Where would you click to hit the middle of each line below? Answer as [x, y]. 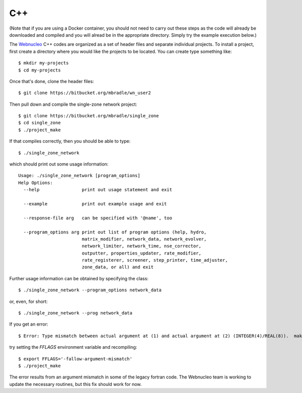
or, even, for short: [28, 301]
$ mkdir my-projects [44, 63]
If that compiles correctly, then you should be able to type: [70, 141]
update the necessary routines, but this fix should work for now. [75, 384]
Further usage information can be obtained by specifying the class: [79, 278]
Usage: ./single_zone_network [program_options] [79, 176]
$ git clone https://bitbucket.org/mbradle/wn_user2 [85, 93]
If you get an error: [29, 324]
